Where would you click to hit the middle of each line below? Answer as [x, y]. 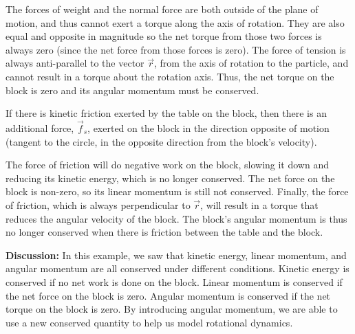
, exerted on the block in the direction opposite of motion [208, 127]
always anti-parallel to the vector [75, 63]
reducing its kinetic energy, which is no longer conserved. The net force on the [170, 178]
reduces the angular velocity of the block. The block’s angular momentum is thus [176, 218]
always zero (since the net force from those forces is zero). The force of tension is [176, 49]
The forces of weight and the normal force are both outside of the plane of [162, 9]
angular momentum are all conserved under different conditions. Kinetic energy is [177, 268]
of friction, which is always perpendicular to [98, 204]
